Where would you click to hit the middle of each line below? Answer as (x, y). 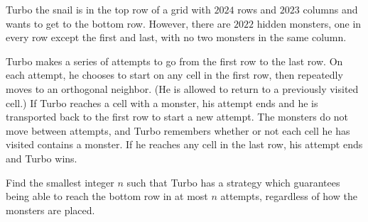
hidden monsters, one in (309, 23)
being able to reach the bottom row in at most (107, 196)
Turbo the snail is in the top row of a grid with (108, 9)
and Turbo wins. (42, 158)
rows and (257, 9)
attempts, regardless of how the (289, 196)
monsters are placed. (50, 210)
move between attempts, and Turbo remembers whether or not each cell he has (178, 130)
